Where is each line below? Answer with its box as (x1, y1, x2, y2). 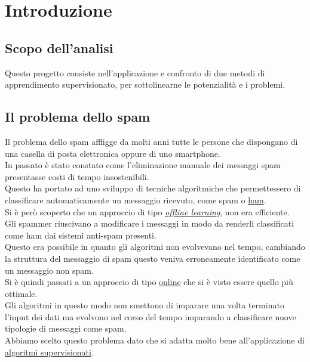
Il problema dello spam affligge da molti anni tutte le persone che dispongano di (5, 135, 298, 147)
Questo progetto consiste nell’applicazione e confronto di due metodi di (5, 66, 265, 79)
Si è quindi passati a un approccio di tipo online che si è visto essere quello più (5, 276, 293, 288)
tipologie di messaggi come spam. (5, 322, 127, 335)
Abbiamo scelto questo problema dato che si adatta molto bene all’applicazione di (5, 334, 305, 346)
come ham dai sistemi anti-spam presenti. (5, 228, 156, 241)
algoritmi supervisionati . (5, 345, 94, 358)
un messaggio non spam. (5, 264, 94, 276)
